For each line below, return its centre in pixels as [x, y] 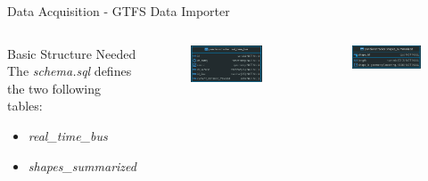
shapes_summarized [82, 165]
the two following [54, 88]
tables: [25, 106]
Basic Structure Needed [72, 53]
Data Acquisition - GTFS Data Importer [119, 11]
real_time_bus [68, 135]
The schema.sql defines [70, 71]
